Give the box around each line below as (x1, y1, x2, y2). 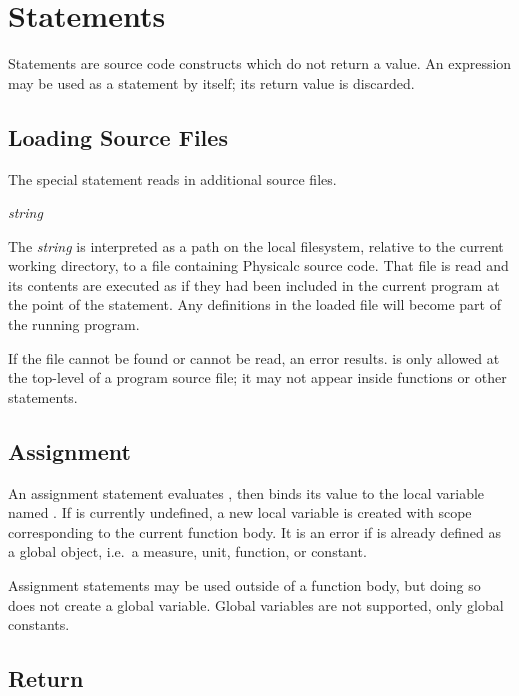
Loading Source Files (8, 121, 228, 152)
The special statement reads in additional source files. (8, 168, 337, 189)
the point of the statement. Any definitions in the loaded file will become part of (8, 294, 501, 315)
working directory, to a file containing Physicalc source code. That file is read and (8, 255, 509, 276)
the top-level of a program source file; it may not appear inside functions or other (8, 367, 507, 388)
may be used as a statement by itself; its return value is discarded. (8, 72, 415, 93)
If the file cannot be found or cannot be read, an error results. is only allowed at (8, 347, 500, 368)
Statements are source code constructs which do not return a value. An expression (8, 53, 512, 74)
